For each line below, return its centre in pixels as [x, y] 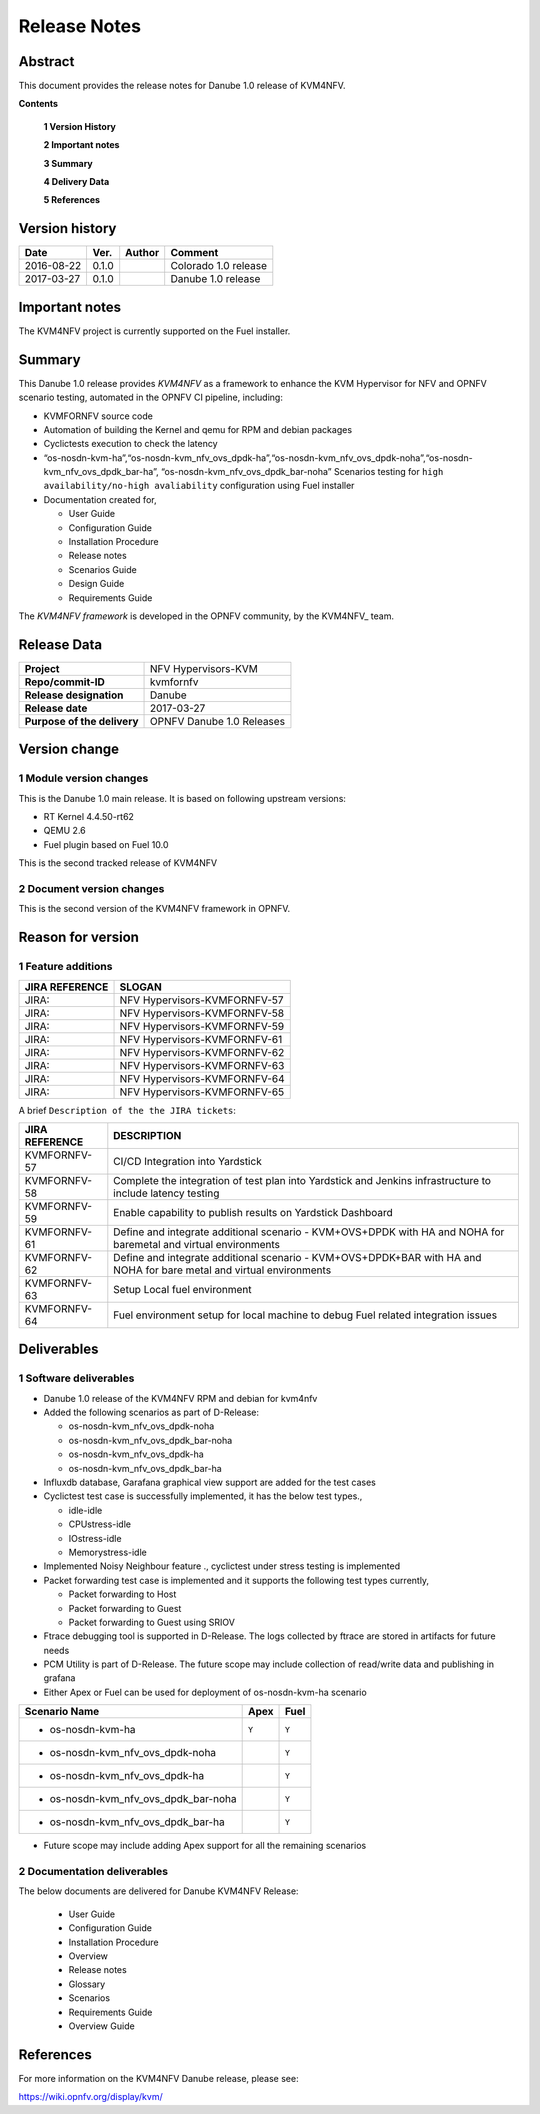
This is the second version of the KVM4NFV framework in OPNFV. [154, 909]
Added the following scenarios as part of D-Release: [151, 1412]
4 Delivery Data [76, 182]
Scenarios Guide [102, 569]
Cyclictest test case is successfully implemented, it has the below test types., [203, 1496]
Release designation [74, 695]
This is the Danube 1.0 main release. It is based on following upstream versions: [182, 798]
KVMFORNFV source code [98, 416]
